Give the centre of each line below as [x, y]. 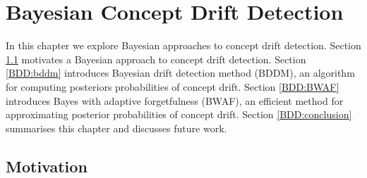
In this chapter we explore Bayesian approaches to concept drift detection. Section [183, 45]
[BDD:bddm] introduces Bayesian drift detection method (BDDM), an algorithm [180, 73]
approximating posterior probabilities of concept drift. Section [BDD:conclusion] [179, 114]
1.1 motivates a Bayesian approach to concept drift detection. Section [156, 59]
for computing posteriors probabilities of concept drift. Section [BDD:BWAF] [173, 86]
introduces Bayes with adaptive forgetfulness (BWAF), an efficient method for [175, 100]
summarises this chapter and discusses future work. [116, 128]
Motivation [47, 166]
